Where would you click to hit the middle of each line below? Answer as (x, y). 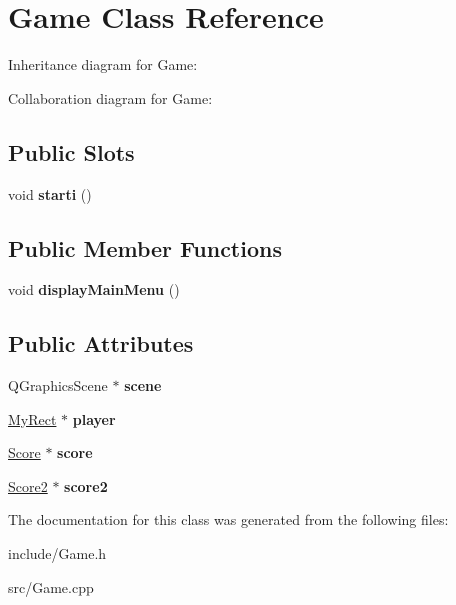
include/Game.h (57, 553)
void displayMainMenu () (94, 289)
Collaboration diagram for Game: (110, 97)
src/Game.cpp (51, 586)
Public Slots (71, 151)
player (94, 418)
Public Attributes (101, 343)
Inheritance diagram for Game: (103, 64)
